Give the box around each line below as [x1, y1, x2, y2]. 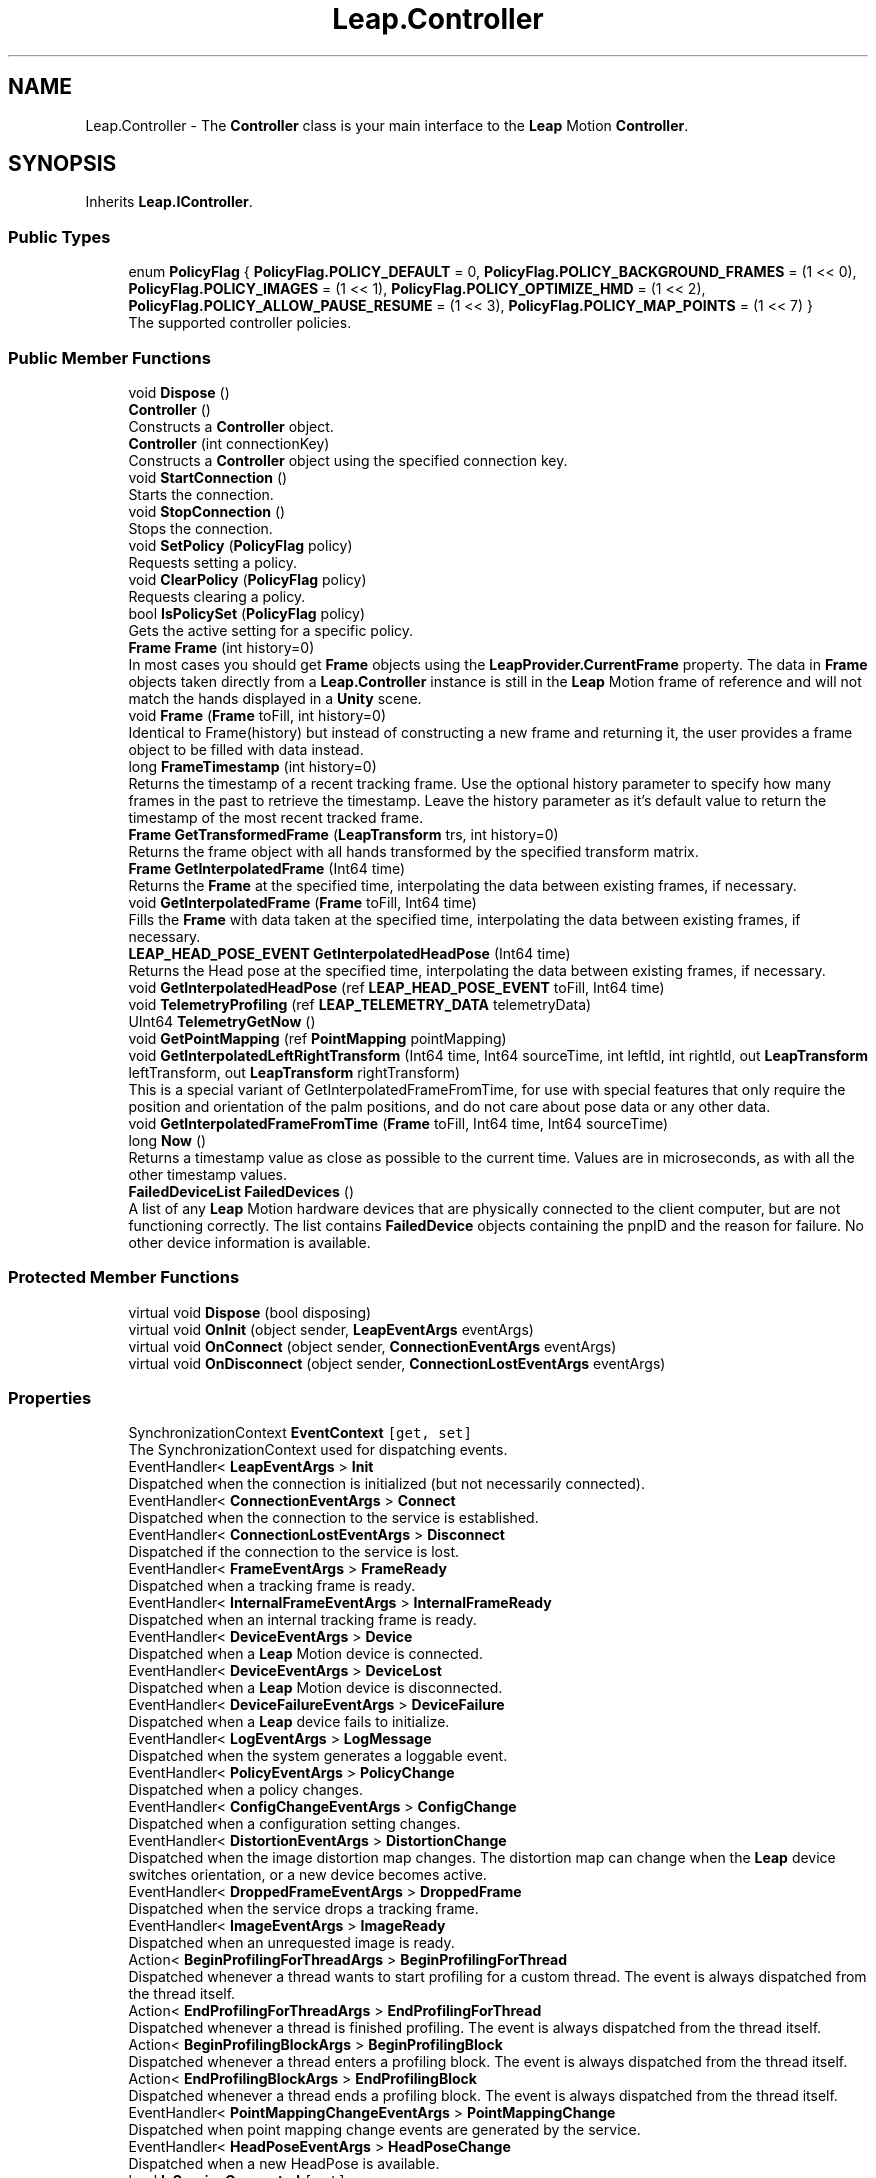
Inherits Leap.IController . [85, 193, 253, 211]
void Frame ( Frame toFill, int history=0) [128, 706, 386, 724]
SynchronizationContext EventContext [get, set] [128, 1424, 472, 1442]
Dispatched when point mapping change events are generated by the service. [128, 2121, 641, 2139]
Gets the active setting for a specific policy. [128, 621, 414, 639]
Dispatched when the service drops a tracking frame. [128, 1900, 479, 1918]
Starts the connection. [128, 485, 274, 503]
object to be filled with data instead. [128, 740, 364, 758]
